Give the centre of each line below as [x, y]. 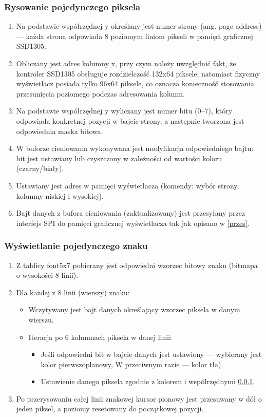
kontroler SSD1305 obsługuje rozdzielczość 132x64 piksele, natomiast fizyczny [138, 73]
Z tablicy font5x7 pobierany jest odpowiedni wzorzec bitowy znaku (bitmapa [137, 265]
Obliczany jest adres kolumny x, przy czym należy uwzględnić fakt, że [126, 63]
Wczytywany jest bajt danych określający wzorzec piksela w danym [134, 309]
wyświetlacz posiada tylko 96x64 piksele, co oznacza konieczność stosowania [135, 83]
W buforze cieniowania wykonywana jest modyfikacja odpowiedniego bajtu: [135, 148]
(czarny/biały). [40, 168]
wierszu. [41, 319]
